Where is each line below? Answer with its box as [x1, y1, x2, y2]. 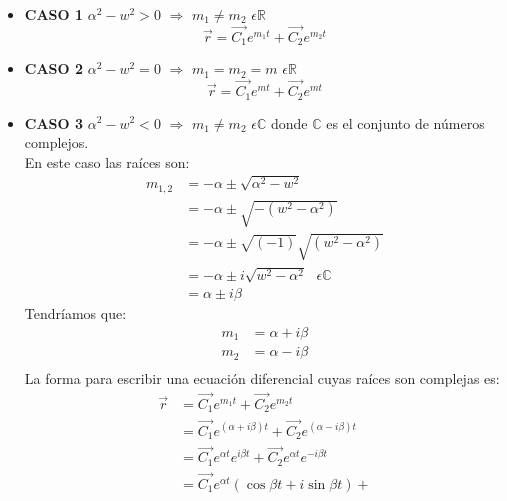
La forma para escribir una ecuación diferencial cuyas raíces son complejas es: [24, 367, 500, 388]
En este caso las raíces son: [24, 151, 190, 172]
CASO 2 [24, 58, 84, 79]
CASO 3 [24, 112, 84, 133]
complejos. [24, 132, 89, 153]
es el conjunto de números [326, 112, 485, 133]
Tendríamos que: [24, 303, 127, 324]
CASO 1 [24, 4, 84, 24]
